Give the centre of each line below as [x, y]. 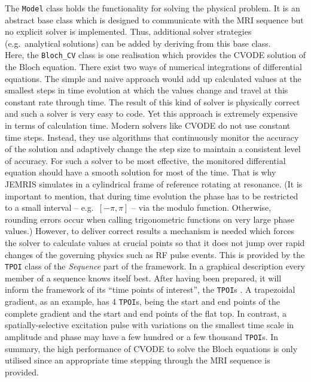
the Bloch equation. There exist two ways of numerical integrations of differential [153, 67]
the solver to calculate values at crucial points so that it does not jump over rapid [155, 242]
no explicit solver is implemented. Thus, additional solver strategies [128, 31]
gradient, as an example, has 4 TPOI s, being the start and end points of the [143, 301]
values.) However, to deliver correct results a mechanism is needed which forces [150, 231]
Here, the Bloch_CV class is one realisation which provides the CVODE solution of [155, 55]
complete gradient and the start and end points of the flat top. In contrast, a [146, 313]
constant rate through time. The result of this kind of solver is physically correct [153, 101]
